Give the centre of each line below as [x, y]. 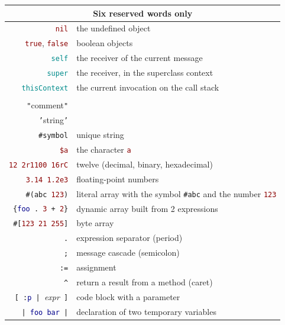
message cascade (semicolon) [128, 252]
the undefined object [114, 28]
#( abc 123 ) [47, 194]
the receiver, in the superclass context [145, 73]
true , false [47, 43]
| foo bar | [45, 312]
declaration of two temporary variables [146, 311]
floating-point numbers [118, 178]
